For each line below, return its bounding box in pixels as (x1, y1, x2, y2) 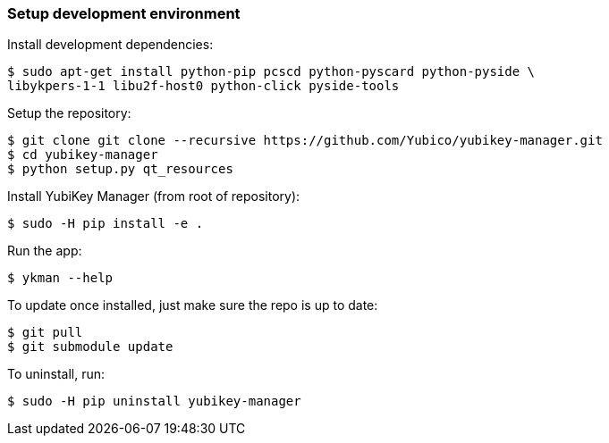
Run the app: (7, 243, 82, 259)
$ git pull (7, 325, 83, 340)
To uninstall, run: (7, 366, 105, 382)
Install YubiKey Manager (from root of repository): (7, 188, 300, 205)
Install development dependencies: (7, 37, 214, 53)
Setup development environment (7, 4, 241, 22)
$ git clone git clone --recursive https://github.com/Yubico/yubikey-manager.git (7, 133, 603, 148)
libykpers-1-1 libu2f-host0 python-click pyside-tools (7, 79, 400, 94)
